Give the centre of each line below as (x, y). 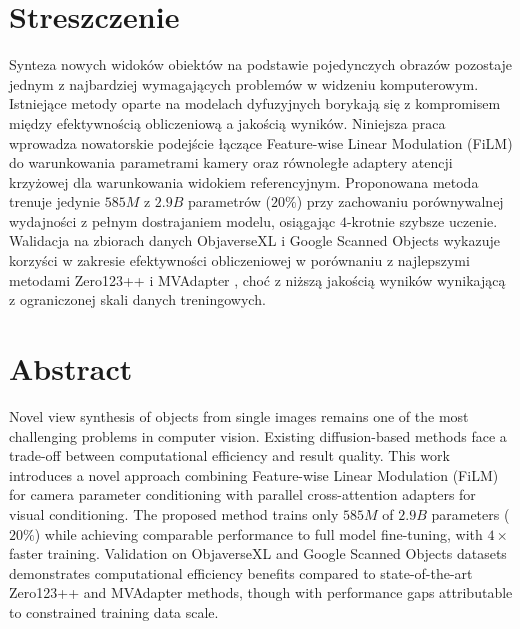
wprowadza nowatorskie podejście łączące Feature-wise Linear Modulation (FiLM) (261, 142)
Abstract (71, 368)
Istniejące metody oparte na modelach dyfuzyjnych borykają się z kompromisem (255, 103)
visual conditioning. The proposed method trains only (174, 513)
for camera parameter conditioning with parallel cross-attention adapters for (242, 494)
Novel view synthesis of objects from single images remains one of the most (239, 415)
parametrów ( (229, 201)
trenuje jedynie (55, 201)
